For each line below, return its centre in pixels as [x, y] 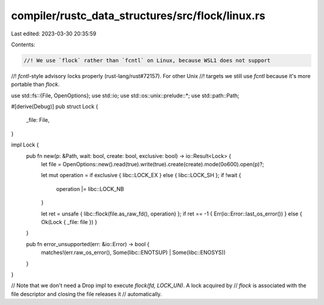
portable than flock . [35, 85]
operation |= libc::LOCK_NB [90, 189]
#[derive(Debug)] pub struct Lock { [55, 107]
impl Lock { [25, 145]
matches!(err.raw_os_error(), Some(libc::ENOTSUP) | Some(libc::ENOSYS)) [133, 253]
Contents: [23, 44]
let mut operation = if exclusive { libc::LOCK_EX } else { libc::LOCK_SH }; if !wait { [141, 175]
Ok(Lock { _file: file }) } [69, 222]
